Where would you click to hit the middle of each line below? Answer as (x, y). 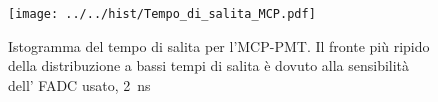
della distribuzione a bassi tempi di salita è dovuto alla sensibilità (209, 65)
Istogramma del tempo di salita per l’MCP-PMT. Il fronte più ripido (219, 45)
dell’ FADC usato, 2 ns (79, 84)
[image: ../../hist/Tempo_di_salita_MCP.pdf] (162, 14)
